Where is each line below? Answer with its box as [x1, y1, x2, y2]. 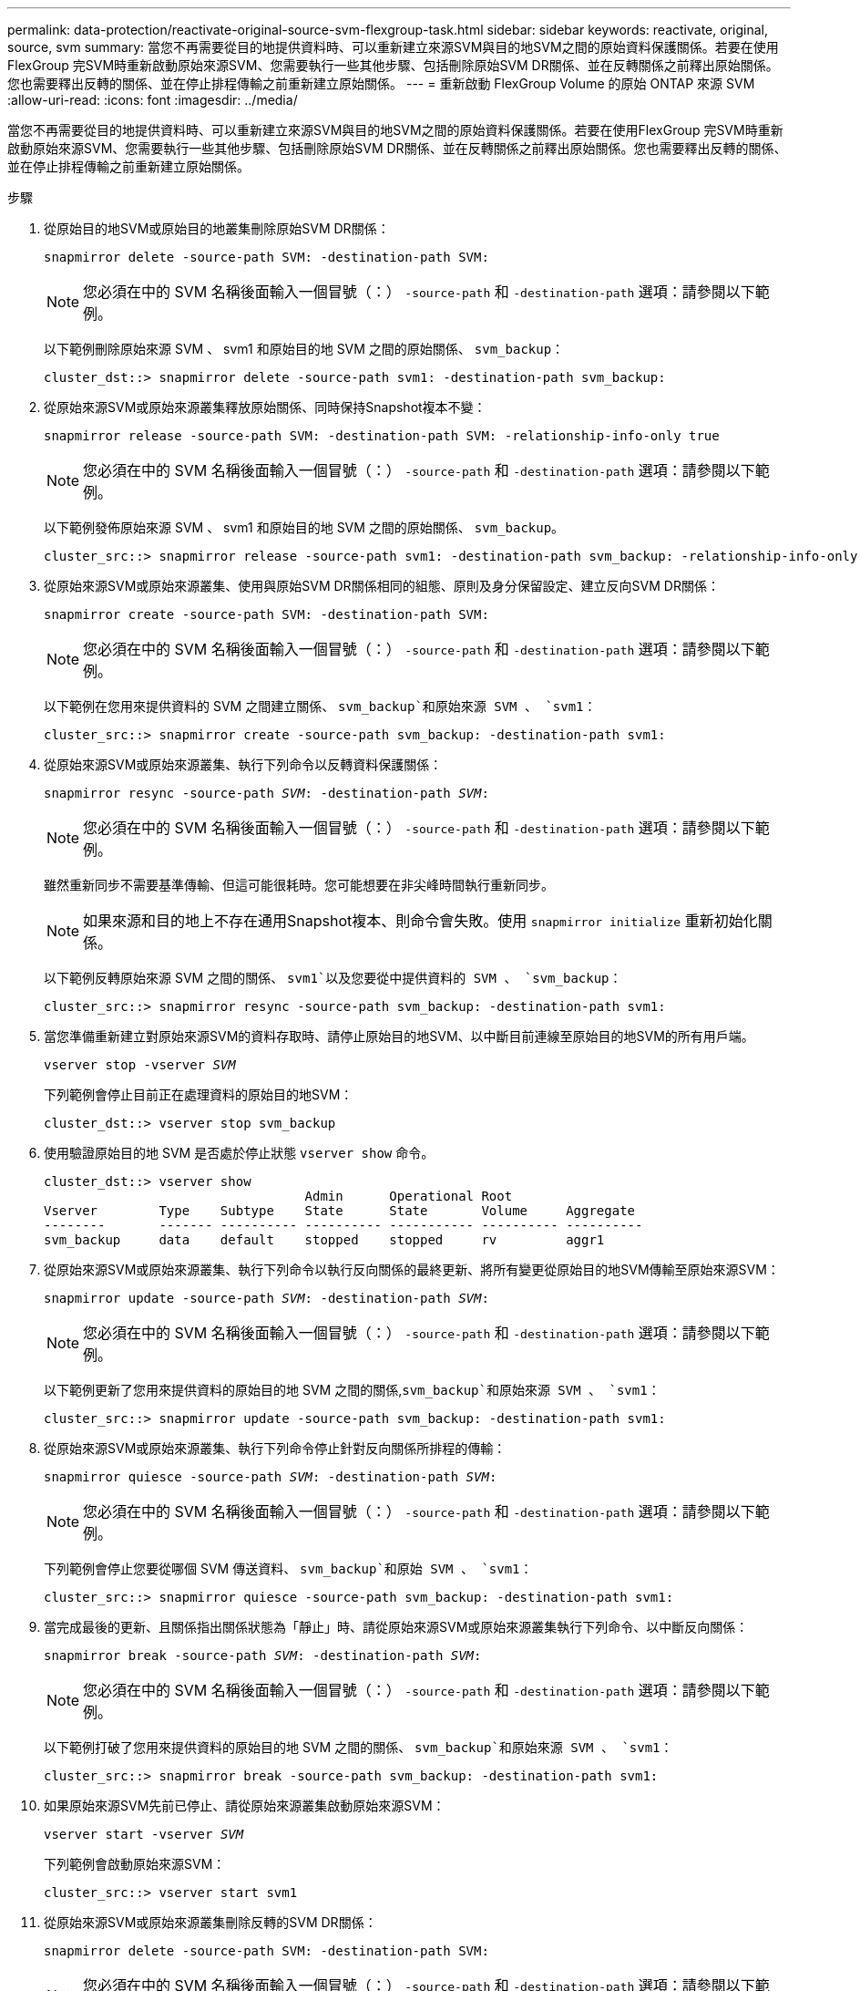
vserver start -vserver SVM [44, 1827, 244, 1841]
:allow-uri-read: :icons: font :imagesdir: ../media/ [7, 92, 298, 108]
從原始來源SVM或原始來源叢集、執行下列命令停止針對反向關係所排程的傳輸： [44, 1440, 507, 1456]
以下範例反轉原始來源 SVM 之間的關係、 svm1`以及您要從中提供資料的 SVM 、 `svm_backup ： [44, 970, 622, 985]
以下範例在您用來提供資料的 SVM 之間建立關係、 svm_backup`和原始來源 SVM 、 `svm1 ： [44, 698, 597, 714]
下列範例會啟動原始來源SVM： [44, 1856, 226, 1872]
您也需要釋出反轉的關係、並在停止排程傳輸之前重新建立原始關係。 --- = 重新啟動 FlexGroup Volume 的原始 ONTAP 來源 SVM [7, 76, 755, 91]
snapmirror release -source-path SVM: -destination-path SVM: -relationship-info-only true [44, 428, 720, 443]
